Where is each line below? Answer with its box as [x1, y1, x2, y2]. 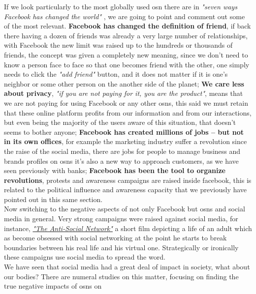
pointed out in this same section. [4, 194, 103, 204]
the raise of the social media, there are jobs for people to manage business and [4, 146, 241, 156]
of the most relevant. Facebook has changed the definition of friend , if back [4, 21, 251, 31]
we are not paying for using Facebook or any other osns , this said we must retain [4, 97, 248, 108]
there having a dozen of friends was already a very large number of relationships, [4, 30, 248, 40]
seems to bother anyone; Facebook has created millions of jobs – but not [4, 126, 244, 137]
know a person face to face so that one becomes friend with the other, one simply [4, 59, 250, 69]
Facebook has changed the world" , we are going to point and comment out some [4, 11, 245, 21]
